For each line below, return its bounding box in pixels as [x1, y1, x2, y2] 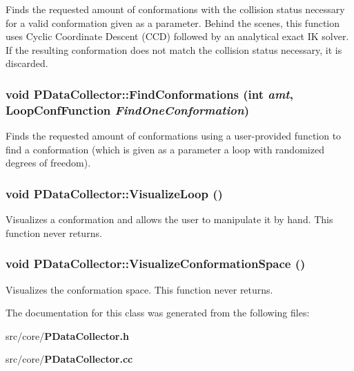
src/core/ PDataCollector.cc [6, 352, 133, 366]
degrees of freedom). [6, 155, 91, 170]
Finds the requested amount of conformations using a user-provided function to [6, 129, 342, 143]
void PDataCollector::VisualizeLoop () [6, 184, 223, 202]
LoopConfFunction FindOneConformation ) [6, 101, 249, 118]
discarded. [6, 56, 48, 70]
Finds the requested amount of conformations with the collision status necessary [6, 2, 345, 16]
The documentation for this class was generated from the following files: [6, 305, 310, 320]
